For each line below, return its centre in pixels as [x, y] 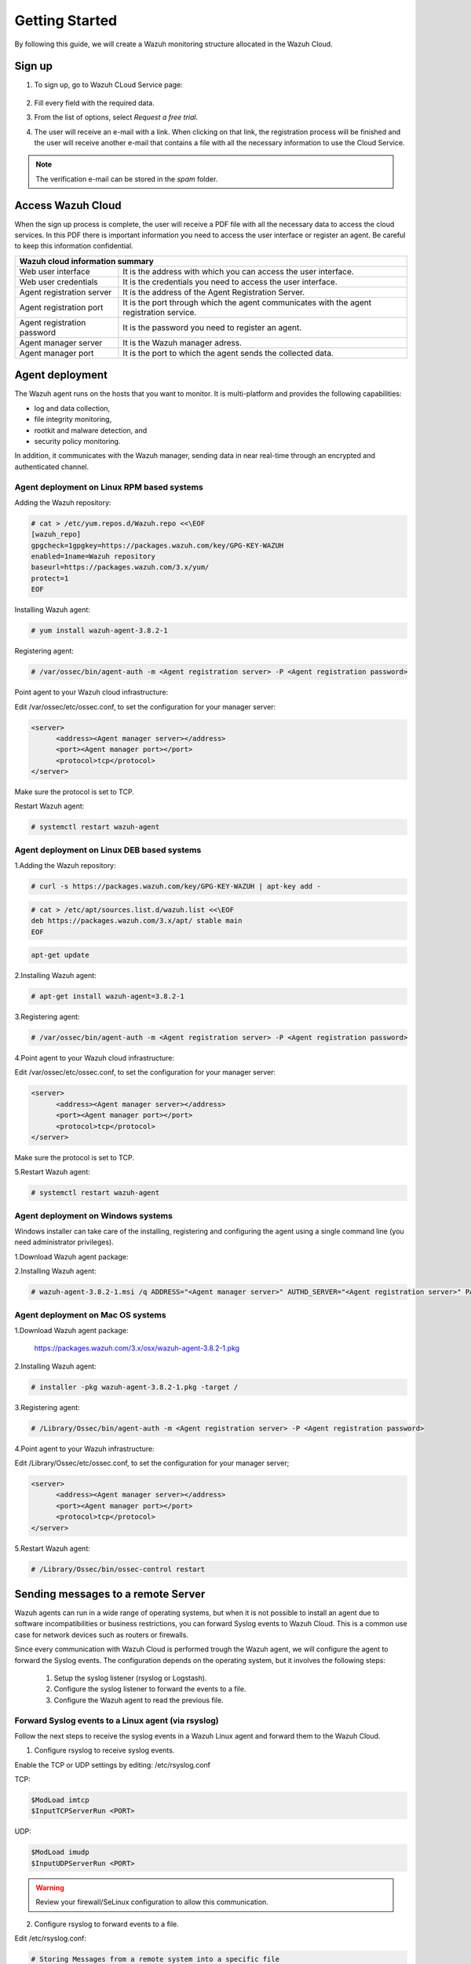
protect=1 [50, 578]
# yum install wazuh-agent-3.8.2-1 [99, 631]
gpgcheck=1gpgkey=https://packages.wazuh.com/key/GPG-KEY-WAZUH [157, 545]
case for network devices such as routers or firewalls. [101, 1635]
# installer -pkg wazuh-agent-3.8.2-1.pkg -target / [135, 1387]
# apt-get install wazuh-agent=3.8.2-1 [108, 997]
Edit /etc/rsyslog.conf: [50, 1938]
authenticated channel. [52, 467]
